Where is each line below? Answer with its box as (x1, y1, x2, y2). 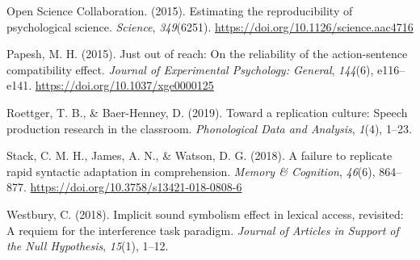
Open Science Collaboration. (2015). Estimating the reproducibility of (6, 2, 353, 19)
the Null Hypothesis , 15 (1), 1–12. (6, 237, 169, 254)
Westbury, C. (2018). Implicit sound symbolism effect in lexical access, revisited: (6, 205, 404, 222)
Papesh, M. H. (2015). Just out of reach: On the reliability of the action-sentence (6, 45, 408, 62)
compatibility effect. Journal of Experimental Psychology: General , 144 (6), (6, 61, 374, 78)
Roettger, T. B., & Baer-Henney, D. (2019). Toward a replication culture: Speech (6, 103, 408, 120)
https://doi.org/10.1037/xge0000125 (35, 77, 214, 94)
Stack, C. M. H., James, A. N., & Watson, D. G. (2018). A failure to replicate (6, 147, 393, 164)
